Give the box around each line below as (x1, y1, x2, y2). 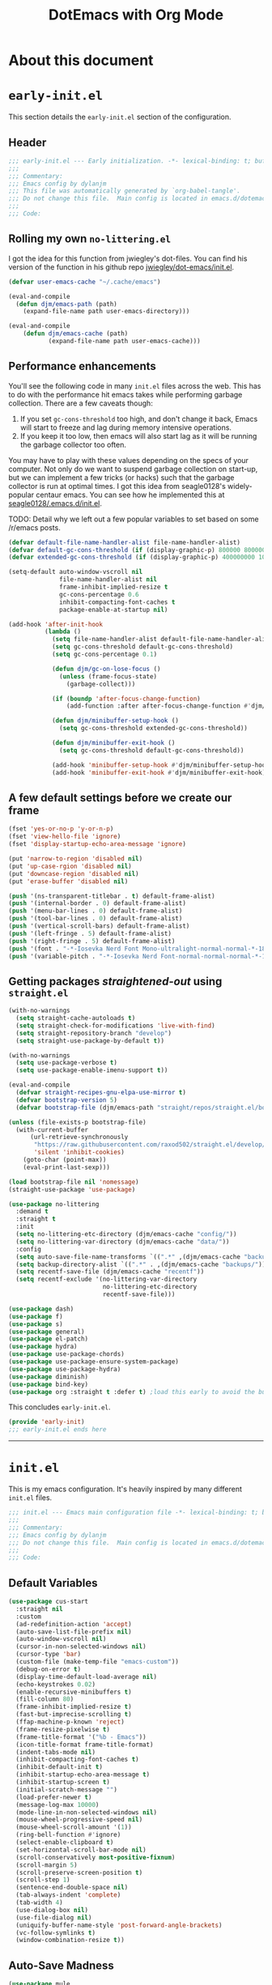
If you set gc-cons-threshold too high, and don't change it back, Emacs (19, 414, 258, 423)
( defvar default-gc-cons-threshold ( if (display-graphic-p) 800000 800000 (8, 546, 266, 554)
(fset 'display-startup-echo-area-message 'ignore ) (8, 840, 186, 848)
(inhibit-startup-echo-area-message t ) (15, 1770, 151, 1779)
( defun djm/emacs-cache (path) (23, 329, 129, 338)
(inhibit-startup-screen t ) (15, 1779, 111, 1787)
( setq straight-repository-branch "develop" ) (15, 1029, 172, 1037)
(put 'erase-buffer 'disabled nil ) (8, 877, 129, 886)
